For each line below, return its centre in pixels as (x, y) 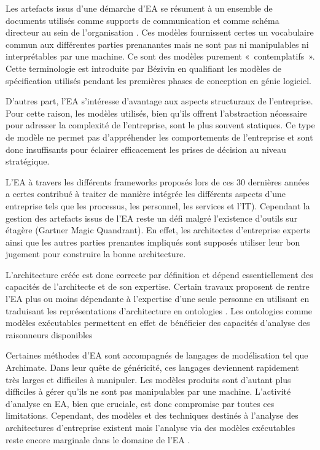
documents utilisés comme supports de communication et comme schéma (142, 20)
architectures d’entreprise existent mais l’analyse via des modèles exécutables (150, 427)
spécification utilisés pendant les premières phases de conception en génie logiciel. (158, 80)
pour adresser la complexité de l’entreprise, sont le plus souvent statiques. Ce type (160, 125)
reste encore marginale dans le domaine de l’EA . (98, 439)
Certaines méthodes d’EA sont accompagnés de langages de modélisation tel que (157, 355)
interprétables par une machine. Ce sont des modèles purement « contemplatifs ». (160, 56)
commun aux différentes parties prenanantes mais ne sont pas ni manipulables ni (157, 44)
